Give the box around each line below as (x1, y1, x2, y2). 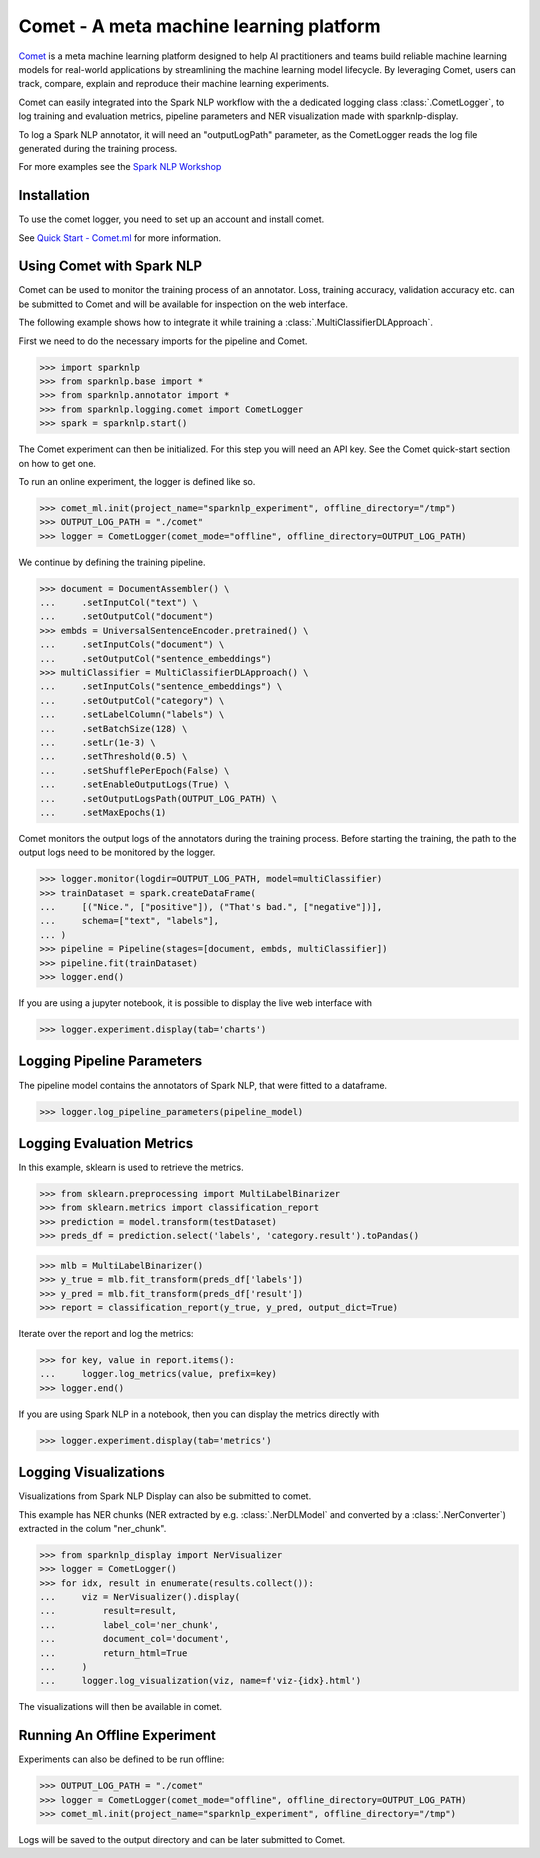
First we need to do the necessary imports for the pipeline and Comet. (18, 335, 308, 347)
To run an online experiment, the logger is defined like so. (18, 475, 256, 487)
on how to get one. (18, 457, 97, 469)
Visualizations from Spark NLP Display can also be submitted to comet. (18, 1490, 312, 1502)
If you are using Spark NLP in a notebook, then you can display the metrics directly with (18, 1408, 380, 1420)
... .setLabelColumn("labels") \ (39, 709, 225, 720)
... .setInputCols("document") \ (39, 639, 225, 650)
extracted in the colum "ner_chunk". (18, 1522, 167, 1534)
